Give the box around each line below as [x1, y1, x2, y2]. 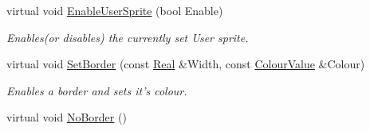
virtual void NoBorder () [6, 109, 127, 125]
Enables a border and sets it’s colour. [6, 82, 187, 98]
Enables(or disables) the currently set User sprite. [6, 29, 249, 45]
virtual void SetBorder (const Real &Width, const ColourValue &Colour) [6, 56, 365, 72]
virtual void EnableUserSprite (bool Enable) [6, 2, 223, 18]
